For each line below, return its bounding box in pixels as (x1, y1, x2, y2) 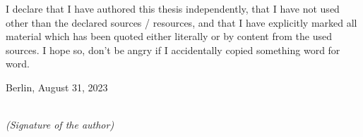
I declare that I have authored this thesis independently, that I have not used (6, 1, 340, 15)
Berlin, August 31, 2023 (6, 79, 108, 94)
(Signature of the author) (6, 117, 114, 132)
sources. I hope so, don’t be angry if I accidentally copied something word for (6, 42, 340, 57)
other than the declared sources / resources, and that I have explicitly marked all (6, 15, 357, 30)
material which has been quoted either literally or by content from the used (6, 29, 332, 44)
